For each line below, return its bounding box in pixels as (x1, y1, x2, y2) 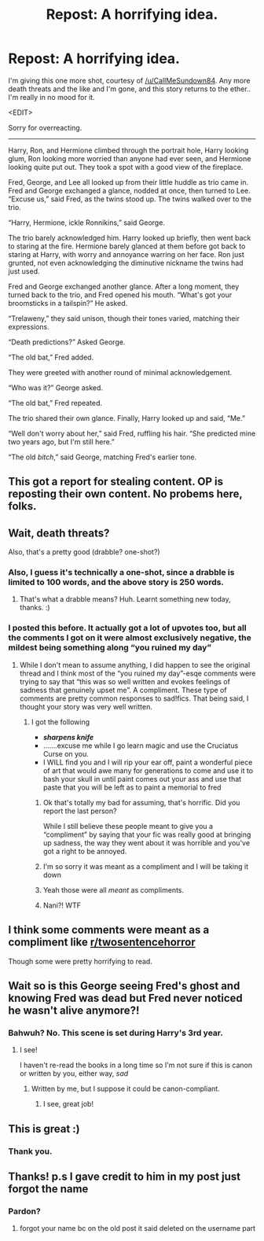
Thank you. (8, 1146, 53, 1157)
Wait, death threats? (8, 526, 110, 539)
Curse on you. (42, 749, 89, 758)
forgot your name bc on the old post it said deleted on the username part (19, 1224, 256, 1233)
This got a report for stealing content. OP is (8, 475, 224, 488)
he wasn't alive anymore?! (8, 1003, 140, 1017)
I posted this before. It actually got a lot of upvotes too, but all (8, 623, 247, 634)
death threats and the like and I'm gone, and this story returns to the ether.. (8, 84, 251, 94)
